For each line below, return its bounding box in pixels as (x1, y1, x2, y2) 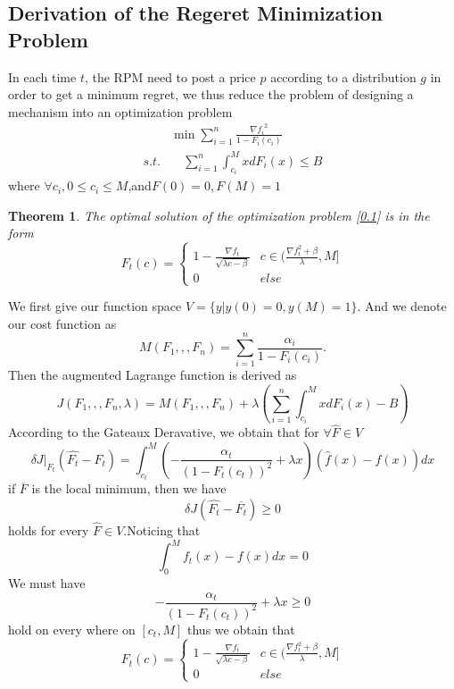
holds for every (8, 521, 89, 540)
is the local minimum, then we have (31, 479, 227, 498)
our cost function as (8, 314, 117, 332)
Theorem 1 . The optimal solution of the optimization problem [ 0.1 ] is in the (8, 206, 430, 224)
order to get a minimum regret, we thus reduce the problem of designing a (8, 85, 414, 104)
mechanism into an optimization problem (8, 102, 233, 121)
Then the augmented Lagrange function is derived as (8, 366, 297, 384)
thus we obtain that (187, 619, 295, 638)
